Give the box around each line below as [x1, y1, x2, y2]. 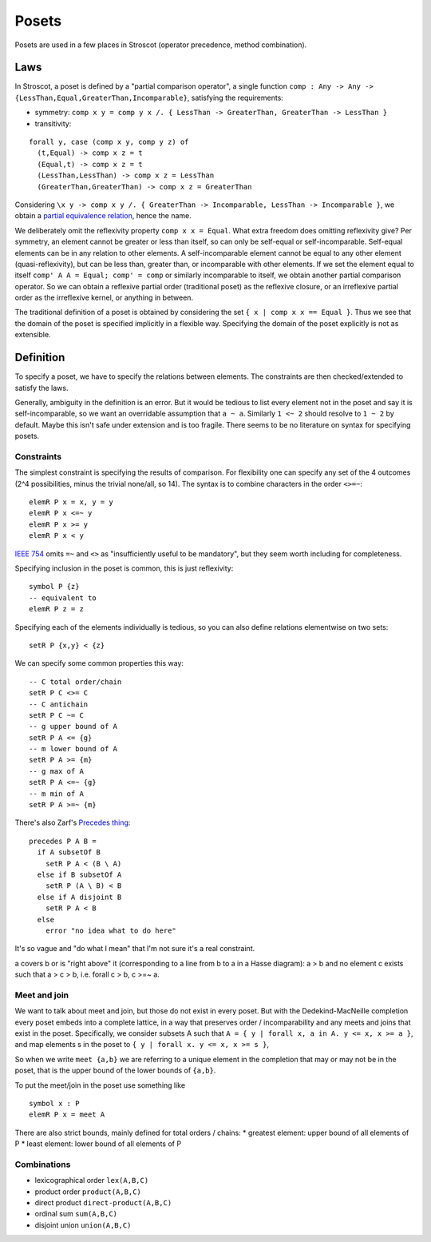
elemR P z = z [29, 604, 84, 614]
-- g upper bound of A [29, 722, 118, 731]
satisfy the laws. [14, 383, 69, 392]
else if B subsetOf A [37, 870, 122, 879]
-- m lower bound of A [29, 744, 118, 754]
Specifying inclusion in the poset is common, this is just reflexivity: [14, 563, 234, 573]
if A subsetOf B [37, 848, 101, 857]
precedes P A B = [29, 836, 97, 846]
